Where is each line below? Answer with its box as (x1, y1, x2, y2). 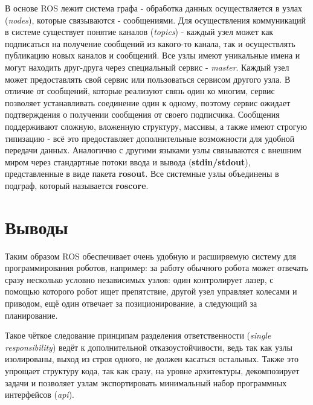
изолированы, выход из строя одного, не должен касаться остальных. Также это (5, 352, 298, 365)
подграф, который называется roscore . (5, 179, 149, 191)
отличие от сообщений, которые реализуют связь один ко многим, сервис (5, 85, 275, 97)
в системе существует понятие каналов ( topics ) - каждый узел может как (5, 25, 274, 38)
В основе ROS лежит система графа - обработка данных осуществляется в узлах (5, 2, 302, 14)
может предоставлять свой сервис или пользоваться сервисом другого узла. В (5, 72, 291, 85)
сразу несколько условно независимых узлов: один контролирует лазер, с (5, 273, 274, 285)
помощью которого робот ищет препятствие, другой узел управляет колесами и (5, 285, 297, 298)
